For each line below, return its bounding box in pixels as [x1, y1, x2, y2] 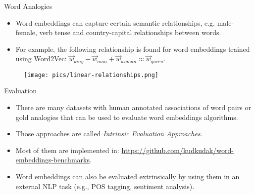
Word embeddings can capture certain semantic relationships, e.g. [15, 17, 215, 28]
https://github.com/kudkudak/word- [121, 145, 234, 155]
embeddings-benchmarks [15, 155, 90, 165]
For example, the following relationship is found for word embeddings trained [15, 43, 250, 54]
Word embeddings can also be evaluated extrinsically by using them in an [15, 171, 240, 182]
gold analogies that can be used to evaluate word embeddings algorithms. [15, 112, 238, 122]
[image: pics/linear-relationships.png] [24, 71, 159, 78]
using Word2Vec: [15, 53, 67, 64]
